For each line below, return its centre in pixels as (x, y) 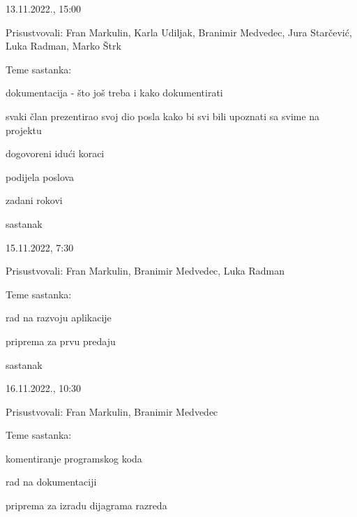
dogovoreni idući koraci (55, 153)
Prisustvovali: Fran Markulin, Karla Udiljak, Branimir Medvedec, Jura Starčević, (179, 32)
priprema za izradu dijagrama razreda (86, 505)
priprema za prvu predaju (61, 341)
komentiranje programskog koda (74, 458)
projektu (24, 130)
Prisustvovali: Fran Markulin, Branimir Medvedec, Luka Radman (145, 271)
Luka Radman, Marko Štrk (63, 46)
